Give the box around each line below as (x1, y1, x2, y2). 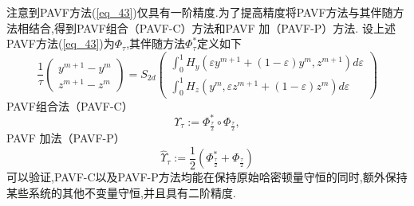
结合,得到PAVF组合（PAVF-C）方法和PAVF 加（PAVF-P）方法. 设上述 (28, 19, 396, 36)
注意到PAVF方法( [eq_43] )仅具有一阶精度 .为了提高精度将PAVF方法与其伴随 (6, 4, 393, 20)
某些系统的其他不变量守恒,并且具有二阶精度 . (6, 185, 236, 201)
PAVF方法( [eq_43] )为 (6, 35, 115, 52)
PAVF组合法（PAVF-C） (6, 97, 133, 114)
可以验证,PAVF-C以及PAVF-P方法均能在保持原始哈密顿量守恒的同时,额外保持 (6, 169, 408, 185)
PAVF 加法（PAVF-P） (6, 130, 125, 146)
